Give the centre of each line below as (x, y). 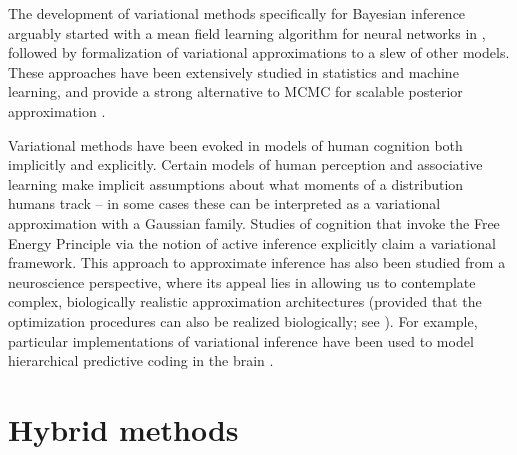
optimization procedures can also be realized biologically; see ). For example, (243, 320)
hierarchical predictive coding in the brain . (141, 360)
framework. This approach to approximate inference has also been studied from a (257, 262)
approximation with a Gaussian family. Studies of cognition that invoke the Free (254, 222)
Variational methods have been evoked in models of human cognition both (235, 144)
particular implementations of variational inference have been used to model (241, 340)
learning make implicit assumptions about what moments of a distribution (236, 183)
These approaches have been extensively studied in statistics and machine (233, 71)
